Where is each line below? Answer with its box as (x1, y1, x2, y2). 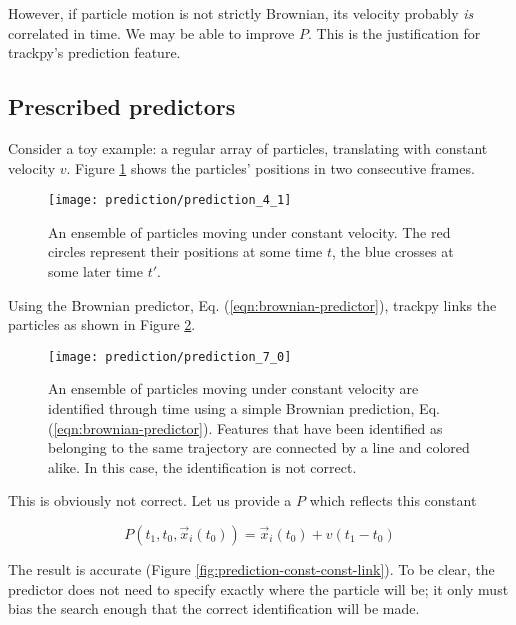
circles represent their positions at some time (48, 241, 323, 262)
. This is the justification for (307, 22, 481, 43)
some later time (48, 261, 143, 282)
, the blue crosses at (332, 241, 454, 262)
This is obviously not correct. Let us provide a (8, 490, 292, 511)
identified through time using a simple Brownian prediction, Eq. (48, 398, 440, 419)
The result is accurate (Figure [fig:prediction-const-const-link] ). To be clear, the (8, 559, 495, 580)
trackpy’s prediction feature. (8, 42, 181, 63)
